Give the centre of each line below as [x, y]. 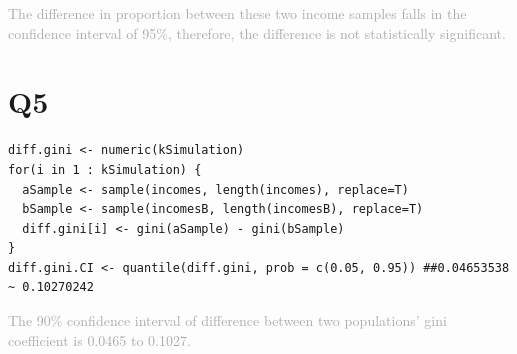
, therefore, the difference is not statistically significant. [336, 32]
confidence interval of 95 [82, 32]
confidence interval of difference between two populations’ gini [257, 320]
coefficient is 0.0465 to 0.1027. [99, 339]
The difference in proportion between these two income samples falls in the [237, 13]
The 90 [29, 320]
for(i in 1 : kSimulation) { [105, 169]
